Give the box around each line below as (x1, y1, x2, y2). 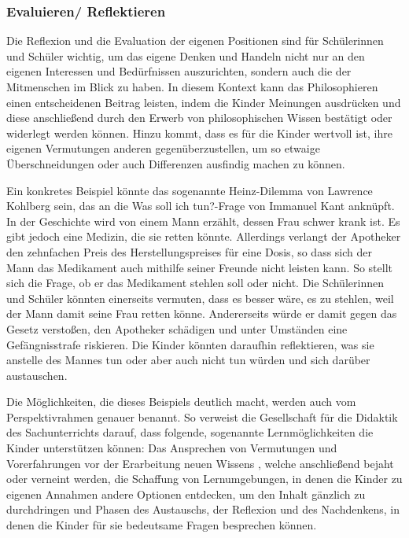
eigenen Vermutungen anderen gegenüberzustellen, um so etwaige (6, 140, 320, 157)
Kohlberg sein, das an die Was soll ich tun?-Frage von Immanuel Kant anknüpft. (6, 197, 395, 214)
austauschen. (6, 367, 68, 383)
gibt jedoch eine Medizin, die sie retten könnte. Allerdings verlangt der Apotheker (6, 228, 401, 245)
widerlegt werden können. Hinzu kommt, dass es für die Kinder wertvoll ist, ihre (6, 124, 392, 141)
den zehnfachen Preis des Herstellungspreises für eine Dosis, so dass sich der (6, 243, 373, 260)
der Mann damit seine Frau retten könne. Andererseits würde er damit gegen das (6, 305, 397, 322)
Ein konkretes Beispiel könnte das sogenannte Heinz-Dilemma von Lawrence (6, 182, 373, 198)
